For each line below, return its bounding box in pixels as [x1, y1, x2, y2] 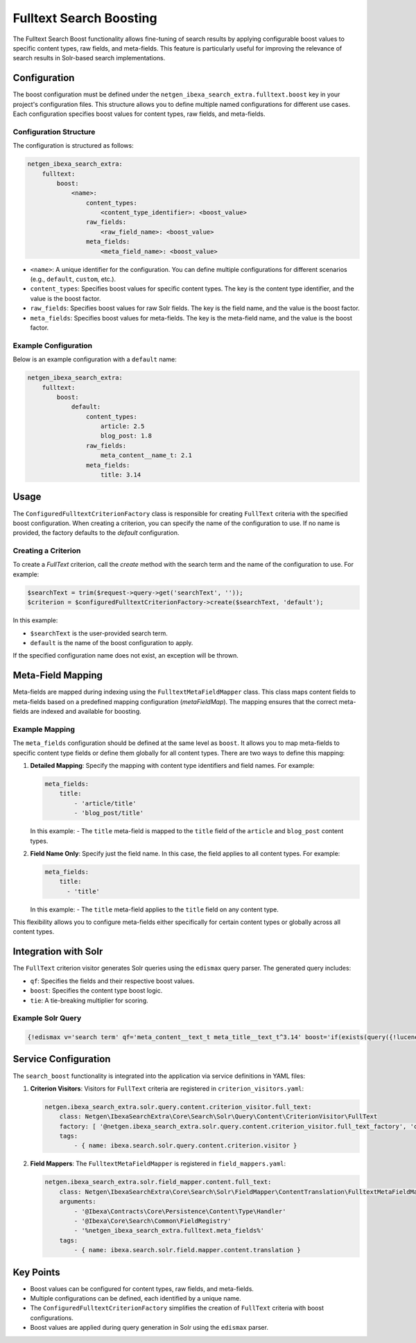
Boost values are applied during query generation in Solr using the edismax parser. [30, 1324, 268, 1332]
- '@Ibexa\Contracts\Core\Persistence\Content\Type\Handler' [73, 1207, 286, 1215]
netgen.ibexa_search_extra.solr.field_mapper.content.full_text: [44, 1178, 272, 1186]
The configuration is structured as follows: [12, 142, 135, 150]
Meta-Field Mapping [12, 669, 103, 681]
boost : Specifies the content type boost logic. [30, 986, 163, 995]
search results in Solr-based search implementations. [12, 54, 166, 62]
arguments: [59, 1197, 96, 1206]
